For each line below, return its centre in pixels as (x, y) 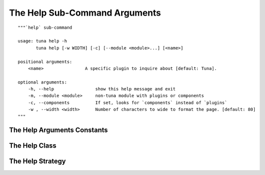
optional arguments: (42, 82)
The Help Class (33, 146)
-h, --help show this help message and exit (102, 89)
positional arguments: (45, 62)
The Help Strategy (38, 161)
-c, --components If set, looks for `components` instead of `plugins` (128, 102)
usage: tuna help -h (42, 41)
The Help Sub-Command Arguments (85, 13)
